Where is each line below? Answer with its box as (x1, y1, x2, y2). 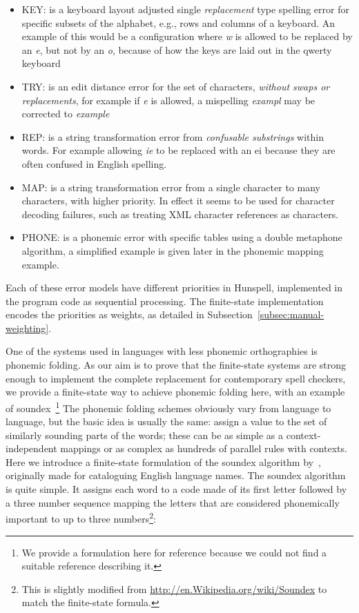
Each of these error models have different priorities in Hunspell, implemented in (6, 280, 343, 295)
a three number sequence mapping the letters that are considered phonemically (6, 495, 340, 509)
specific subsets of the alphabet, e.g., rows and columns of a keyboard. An (21, 15, 336, 30)
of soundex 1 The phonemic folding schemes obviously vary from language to (6, 398, 331, 415)
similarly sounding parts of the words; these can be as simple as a (6, 427, 284, 442)
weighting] (6, 320, 49, 335)
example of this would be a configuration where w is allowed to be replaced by (21, 29, 353, 43)
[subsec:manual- (257, 307, 324, 322)
